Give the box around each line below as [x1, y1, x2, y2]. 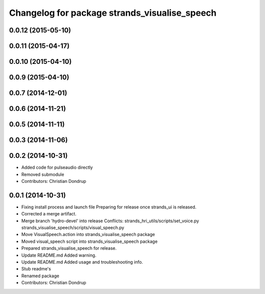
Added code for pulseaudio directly [21, 165, 93, 171]
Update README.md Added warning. [21, 252, 97, 258]
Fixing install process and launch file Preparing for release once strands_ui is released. [21, 204, 197, 210]
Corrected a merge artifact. [21, 211, 77, 217]
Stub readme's [21, 266, 51, 272]
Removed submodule [21, 171, 64, 177]
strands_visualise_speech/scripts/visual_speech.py [21, 225, 125, 231]
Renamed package [21, 273, 59, 279]
